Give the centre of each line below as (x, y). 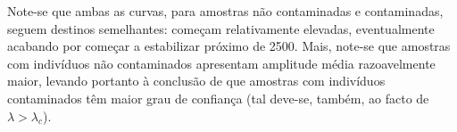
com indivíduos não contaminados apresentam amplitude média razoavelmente (221, 63)
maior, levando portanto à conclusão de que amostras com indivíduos (196, 81)
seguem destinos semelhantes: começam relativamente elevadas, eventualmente (221, 28)
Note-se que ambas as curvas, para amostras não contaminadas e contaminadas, (225, 11)
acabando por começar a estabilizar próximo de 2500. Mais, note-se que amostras (229, 46)
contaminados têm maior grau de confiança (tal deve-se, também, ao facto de (218, 98)
